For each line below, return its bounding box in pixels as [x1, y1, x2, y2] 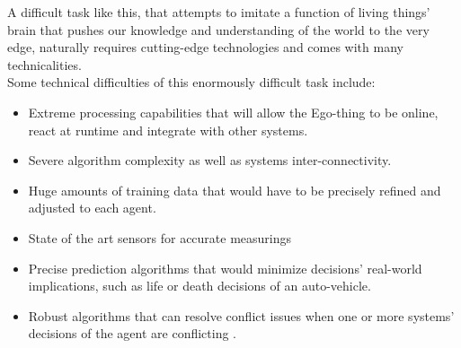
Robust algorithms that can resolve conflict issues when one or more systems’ [28, 306, 455, 325]
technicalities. [7, 55, 82, 74]
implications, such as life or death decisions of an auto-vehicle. [28, 276, 371, 295]
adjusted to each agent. [28, 198, 156, 217]
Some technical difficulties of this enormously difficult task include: [7, 73, 376, 91]
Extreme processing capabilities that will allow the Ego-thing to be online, [28, 102, 439, 121]
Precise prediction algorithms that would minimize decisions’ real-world [28, 258, 422, 277]
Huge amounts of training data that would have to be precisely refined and [28, 180, 441, 199]
